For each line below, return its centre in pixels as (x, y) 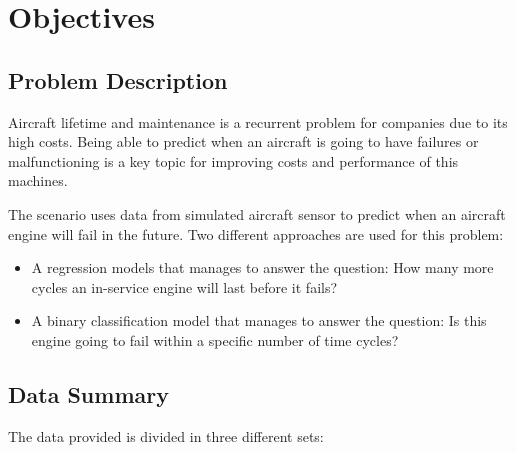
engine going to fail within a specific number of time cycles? (215, 339)
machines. (38, 180)
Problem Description (118, 79)
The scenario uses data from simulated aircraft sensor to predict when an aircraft (257, 213)
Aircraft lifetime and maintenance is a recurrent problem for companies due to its (258, 121)
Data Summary (88, 393)
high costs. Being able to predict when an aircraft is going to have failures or (243, 141)
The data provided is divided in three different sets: (166, 435)
